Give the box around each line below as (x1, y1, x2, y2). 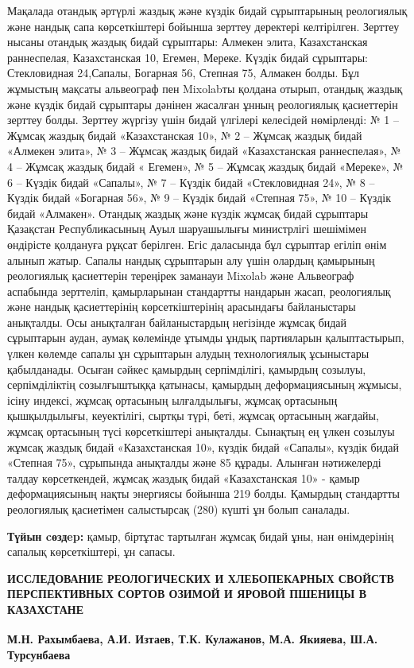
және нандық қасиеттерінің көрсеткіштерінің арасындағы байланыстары (7, 298, 356, 315)
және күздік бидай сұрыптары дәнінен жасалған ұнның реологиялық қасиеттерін (7, 95, 398, 112)
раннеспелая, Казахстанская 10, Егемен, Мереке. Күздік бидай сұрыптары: (7, 49, 368, 65)
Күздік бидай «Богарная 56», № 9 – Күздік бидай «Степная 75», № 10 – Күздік (7, 189, 391, 206)
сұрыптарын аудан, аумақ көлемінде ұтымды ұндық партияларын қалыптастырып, (7, 329, 404, 346)
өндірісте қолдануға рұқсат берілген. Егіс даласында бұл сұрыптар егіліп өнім (7, 235, 387, 252)
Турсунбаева (7, 646, 71, 662)
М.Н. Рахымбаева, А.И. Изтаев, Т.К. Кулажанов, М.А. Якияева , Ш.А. (7, 631, 378, 647)
